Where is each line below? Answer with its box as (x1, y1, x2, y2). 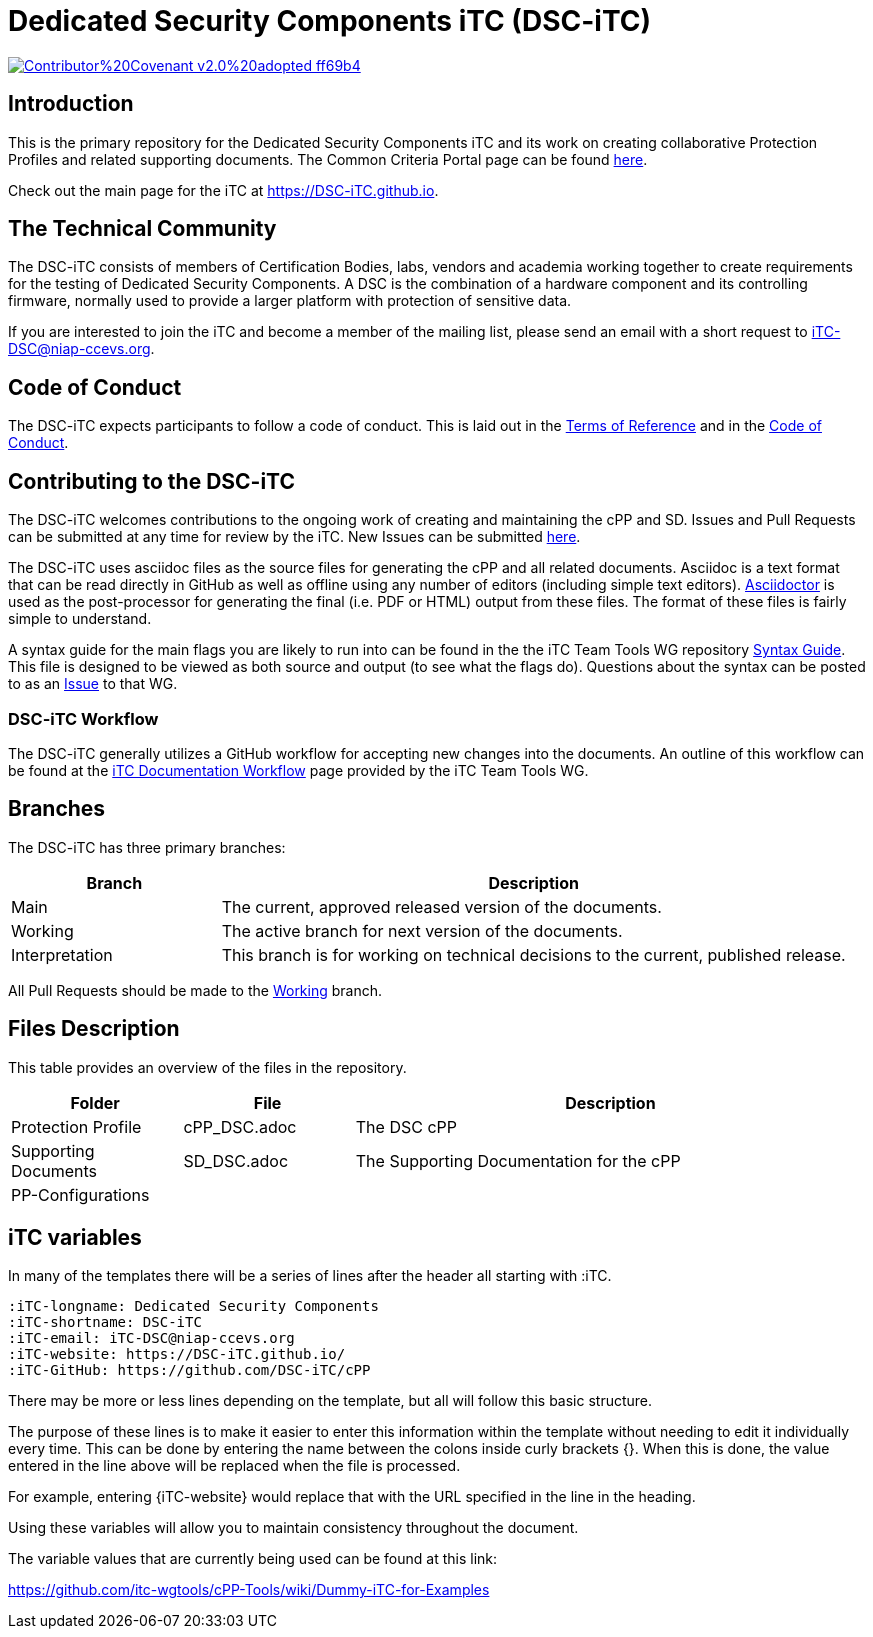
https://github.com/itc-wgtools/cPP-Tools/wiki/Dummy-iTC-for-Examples (8, 1581, 490, 1599)
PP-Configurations (11, 1184, 150, 1205)
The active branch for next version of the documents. (221, 920, 623, 941)
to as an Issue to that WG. (8, 675, 178, 693)
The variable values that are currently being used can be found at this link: (8, 1550, 498, 1568)
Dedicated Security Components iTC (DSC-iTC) (8, 4, 651, 38)
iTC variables (8, 1224, 142, 1250)
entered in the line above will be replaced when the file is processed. (8, 1457, 461, 1475)
